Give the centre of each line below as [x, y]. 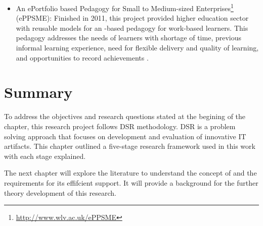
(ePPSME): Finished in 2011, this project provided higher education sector [132, 18]
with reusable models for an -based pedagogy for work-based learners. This [132, 27]
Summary [38, 92]
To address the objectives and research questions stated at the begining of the [125, 116]
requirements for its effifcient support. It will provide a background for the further [131, 182]
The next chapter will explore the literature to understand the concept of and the [130, 173]
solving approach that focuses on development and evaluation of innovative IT [125, 136]
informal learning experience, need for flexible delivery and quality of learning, [137, 48]
